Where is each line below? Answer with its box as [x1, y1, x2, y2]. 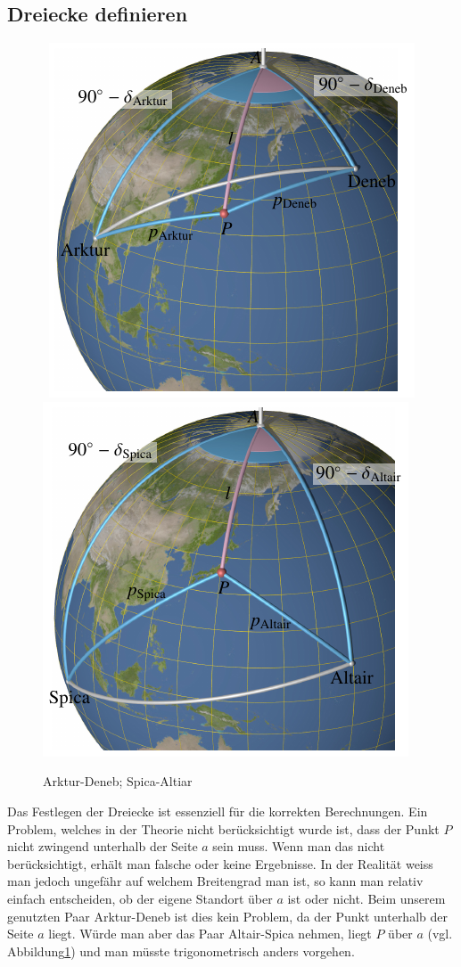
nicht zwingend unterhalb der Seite [7, 837, 198, 856]
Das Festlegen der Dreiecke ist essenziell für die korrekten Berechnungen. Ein [7, 801, 428, 820]
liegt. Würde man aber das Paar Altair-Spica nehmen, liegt [48, 924, 372, 943]
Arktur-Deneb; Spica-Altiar [43, 772, 193, 791]
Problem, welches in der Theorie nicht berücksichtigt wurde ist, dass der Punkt [7, 819, 440, 838]
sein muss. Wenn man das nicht [212, 837, 385, 856]
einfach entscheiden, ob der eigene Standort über [7, 889, 273, 907]
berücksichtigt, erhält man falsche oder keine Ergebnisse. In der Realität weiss [7, 854, 433, 873]
